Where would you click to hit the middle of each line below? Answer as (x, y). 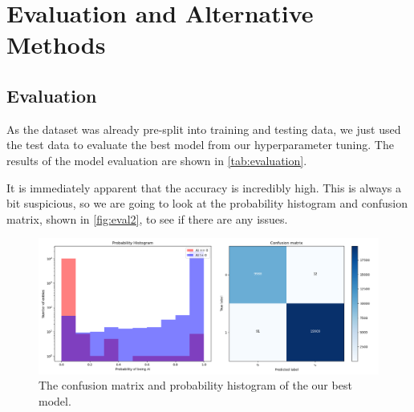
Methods (56, 44)
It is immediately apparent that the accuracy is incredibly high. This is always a (204, 187)
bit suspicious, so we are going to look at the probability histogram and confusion (207, 203)
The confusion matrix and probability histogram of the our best (195, 385)
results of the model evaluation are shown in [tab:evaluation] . (157, 160)
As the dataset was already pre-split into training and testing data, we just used (204, 129)
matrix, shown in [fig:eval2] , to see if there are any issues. (147, 218)
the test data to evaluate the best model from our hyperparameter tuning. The (200, 145)
